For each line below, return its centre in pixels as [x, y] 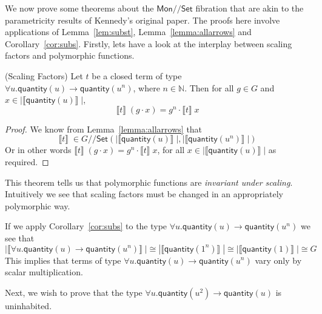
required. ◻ [27, 161]
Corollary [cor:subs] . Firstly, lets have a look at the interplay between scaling [149, 43]
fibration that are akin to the [250, 8]
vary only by [278, 260]
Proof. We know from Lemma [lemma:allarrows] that [104, 129]
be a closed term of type [137, 75]
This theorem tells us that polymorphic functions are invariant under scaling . [149, 182]
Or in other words [38, 150]
